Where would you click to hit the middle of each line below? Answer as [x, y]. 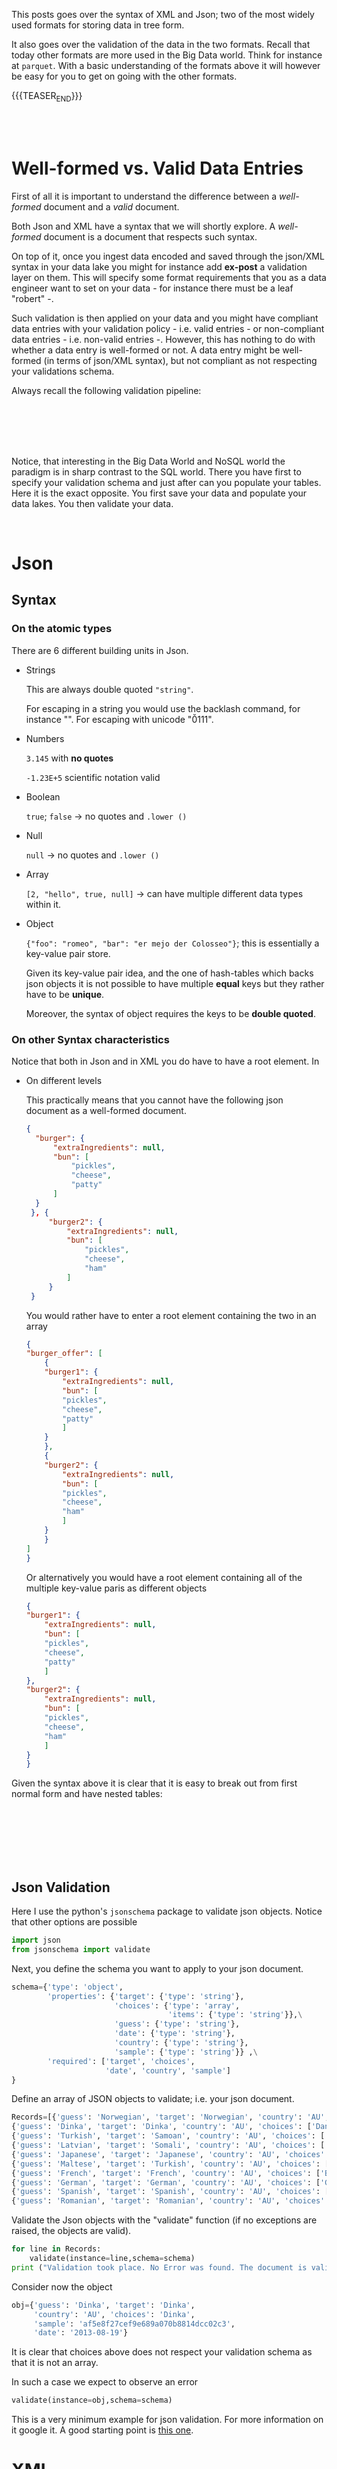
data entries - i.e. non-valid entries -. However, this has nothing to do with [163, 339]
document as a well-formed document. [106, 1110]
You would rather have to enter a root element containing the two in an [171, 1315]
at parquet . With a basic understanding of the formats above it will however [166, 65]
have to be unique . [65, 994]
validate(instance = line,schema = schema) [112, 2259]
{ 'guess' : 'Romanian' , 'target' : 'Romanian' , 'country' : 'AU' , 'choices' [168, 2201]
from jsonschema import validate [81, 1949]
